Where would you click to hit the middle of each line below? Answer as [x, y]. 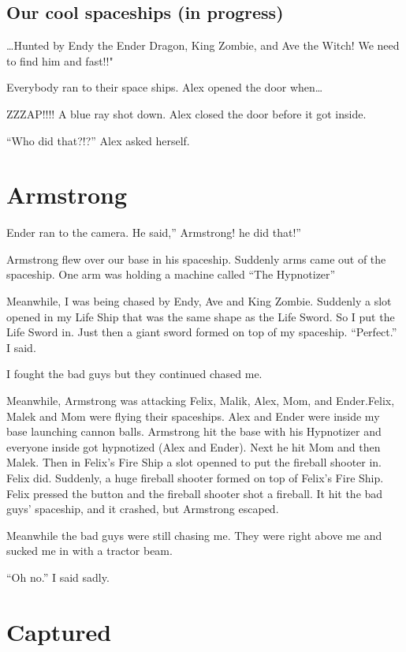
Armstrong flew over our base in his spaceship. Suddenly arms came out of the [196, 259]
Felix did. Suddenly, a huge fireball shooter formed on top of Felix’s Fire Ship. [195, 478]
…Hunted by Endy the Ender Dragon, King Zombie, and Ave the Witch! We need [203, 45]
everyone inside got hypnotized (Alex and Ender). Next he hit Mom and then [194, 446]
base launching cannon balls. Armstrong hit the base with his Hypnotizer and [194, 431]
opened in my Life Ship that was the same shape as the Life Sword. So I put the [201, 316]
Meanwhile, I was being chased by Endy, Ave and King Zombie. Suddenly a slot [199, 301]
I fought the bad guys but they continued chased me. [134, 374]
